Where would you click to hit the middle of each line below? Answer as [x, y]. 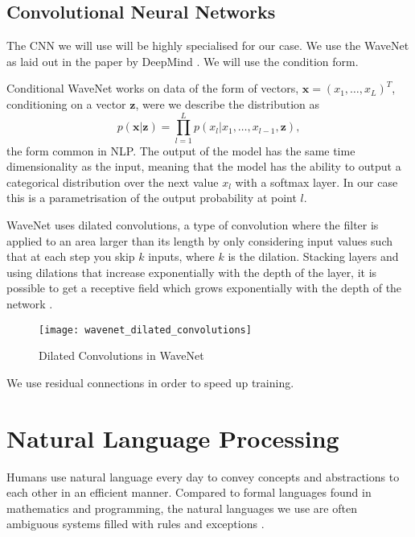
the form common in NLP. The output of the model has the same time [181, 150]
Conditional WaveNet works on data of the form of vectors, [153, 88]
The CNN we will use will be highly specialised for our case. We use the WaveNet [208, 45]
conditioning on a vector [66, 103]
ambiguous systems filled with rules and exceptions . [136, 524]
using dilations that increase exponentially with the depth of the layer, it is [192, 272]
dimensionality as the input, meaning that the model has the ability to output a [204, 166]
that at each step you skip [71, 256]
